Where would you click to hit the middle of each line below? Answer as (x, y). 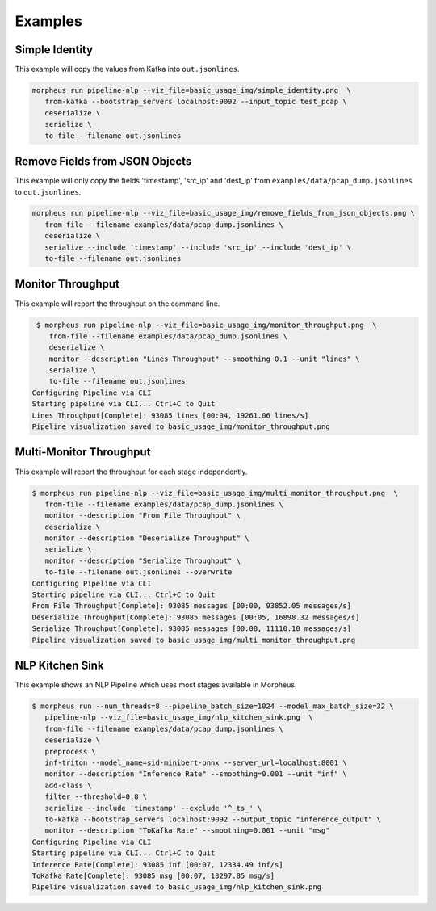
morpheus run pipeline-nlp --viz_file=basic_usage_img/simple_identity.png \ (191, 90)
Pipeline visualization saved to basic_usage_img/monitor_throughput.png (181, 427)
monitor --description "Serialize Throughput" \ (143, 560)
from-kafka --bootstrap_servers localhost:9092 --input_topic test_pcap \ (196, 102)
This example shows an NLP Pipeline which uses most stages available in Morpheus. (156, 685)
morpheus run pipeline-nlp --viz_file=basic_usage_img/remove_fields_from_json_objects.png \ (224, 213)
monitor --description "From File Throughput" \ (143, 516)
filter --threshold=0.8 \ (96, 797)
